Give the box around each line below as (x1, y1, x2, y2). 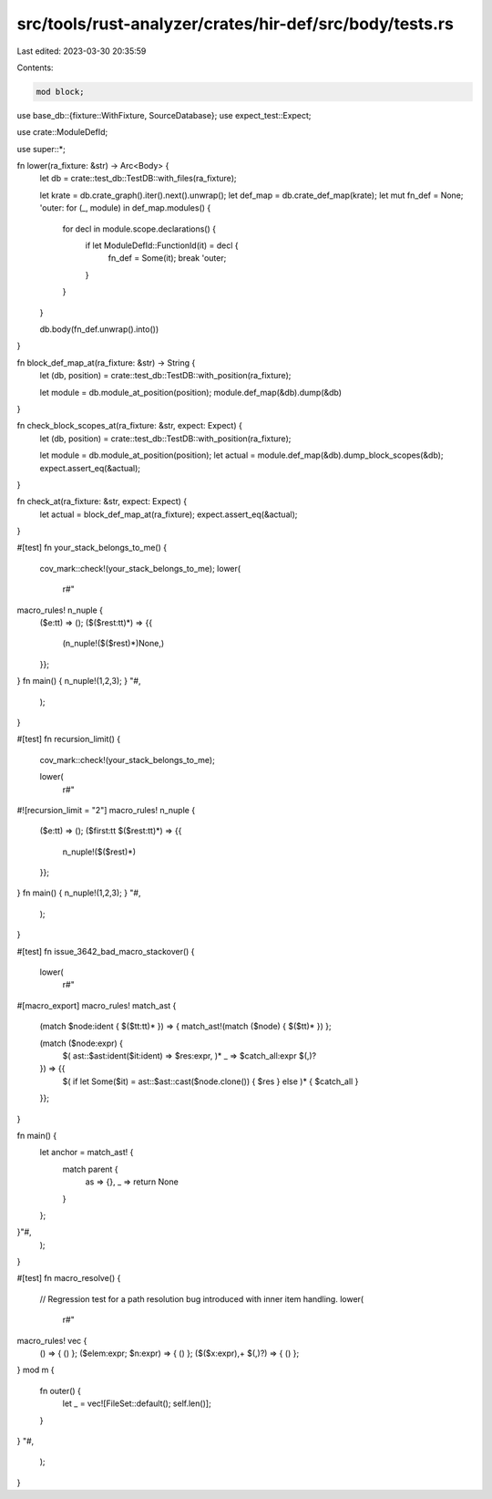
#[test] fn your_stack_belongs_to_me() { (16, 543, 168, 553)
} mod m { (16, 1364, 55, 1376)
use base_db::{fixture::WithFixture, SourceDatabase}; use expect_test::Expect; (16, 109, 312, 120)
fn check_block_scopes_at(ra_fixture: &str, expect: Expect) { (16, 420, 243, 431)
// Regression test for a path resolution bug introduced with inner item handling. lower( (39, 1293, 364, 1304)
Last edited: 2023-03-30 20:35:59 (16, 46, 147, 57)
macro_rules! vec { (16, 1335, 87, 1346)
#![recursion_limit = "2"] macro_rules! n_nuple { (16, 804, 196, 815)
